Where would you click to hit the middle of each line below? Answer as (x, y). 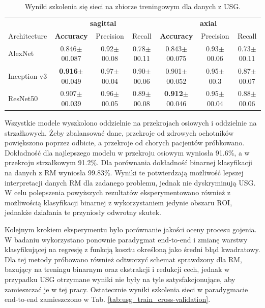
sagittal (103, 23)
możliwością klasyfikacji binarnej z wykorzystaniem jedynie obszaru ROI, (119, 202)
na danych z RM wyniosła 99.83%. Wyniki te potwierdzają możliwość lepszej (124, 173)
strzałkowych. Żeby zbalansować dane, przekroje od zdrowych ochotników (119, 132)
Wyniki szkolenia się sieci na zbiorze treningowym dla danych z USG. (133, 6)
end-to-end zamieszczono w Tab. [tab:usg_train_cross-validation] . (108, 299)
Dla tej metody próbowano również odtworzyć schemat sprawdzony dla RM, (123, 259)
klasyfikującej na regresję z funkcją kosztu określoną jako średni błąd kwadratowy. (132, 249)
